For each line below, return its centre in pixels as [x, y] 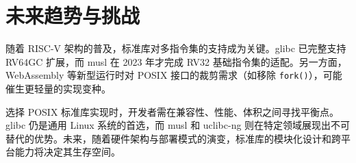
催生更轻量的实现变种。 [58, 88]
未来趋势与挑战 [73, 15]
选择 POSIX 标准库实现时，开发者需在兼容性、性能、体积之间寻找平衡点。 [173, 111]
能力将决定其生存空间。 [67, 152]
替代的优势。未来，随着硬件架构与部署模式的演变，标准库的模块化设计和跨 [173, 138]
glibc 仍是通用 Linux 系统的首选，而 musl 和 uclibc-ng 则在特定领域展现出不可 [178, 125]
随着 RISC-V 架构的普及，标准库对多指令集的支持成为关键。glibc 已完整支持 [176, 48]
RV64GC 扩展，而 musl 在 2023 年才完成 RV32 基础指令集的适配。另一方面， [176, 61]
